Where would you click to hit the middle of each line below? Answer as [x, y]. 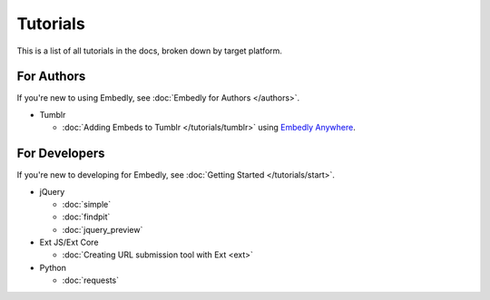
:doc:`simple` [87, 204]
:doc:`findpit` [86, 217]
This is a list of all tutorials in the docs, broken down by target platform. [150, 51]
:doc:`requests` [91, 280]
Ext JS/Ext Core [69, 242]
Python [53, 267]
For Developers [61, 154]
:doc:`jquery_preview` [103, 229]
